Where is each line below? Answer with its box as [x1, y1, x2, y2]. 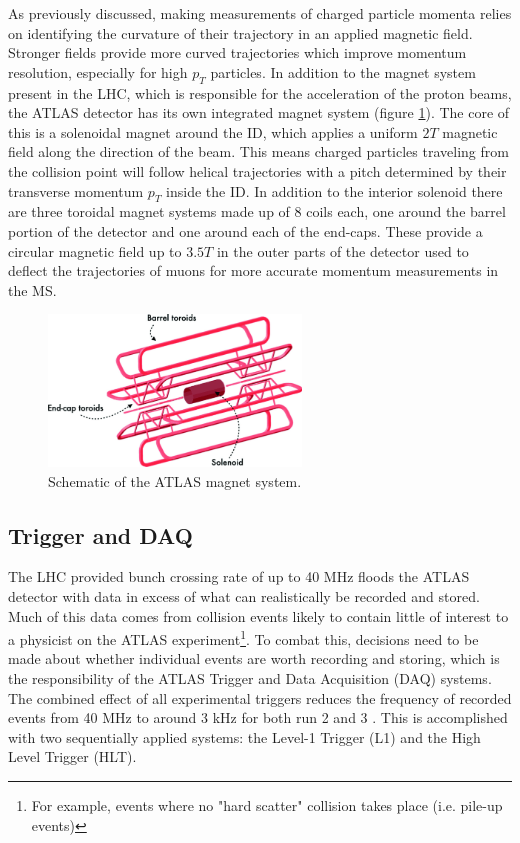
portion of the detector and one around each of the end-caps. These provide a [8, 220, 483, 241]
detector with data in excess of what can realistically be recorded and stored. [8, 585, 480, 606]
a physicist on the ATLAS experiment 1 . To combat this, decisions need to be [8, 626, 479, 649]
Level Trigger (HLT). [8, 746, 137, 767]
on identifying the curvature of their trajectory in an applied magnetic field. [8, 22, 473, 43]
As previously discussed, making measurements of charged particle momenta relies [8, 3, 512, 23]
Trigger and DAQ [8, 519, 193, 550]
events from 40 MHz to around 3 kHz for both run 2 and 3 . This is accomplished [8, 707, 508, 728]
